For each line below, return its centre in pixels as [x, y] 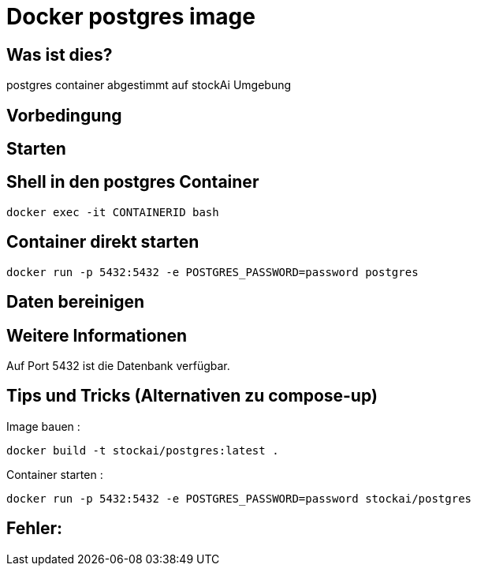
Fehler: [35, 529]
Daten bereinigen [76, 302]
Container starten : [55, 474]
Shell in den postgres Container [133, 182]
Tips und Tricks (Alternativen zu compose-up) [192, 396]
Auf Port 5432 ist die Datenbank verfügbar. [118, 365]
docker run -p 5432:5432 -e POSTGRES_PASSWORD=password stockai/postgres [239, 498]
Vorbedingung [64, 115]
